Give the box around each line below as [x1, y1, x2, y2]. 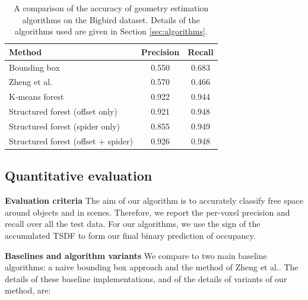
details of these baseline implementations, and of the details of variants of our [5, 272, 287, 285]
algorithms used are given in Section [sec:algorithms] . [14, 25, 208, 37]
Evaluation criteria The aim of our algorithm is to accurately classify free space [5, 194, 303, 207]
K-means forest [9, 90, 64, 103]
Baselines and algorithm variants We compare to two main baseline [5, 249, 267, 261]
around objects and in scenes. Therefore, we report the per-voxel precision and [5, 206, 290, 218]
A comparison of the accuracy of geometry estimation [14, 2, 209, 14]
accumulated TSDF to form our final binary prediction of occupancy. [5, 229, 256, 241]
